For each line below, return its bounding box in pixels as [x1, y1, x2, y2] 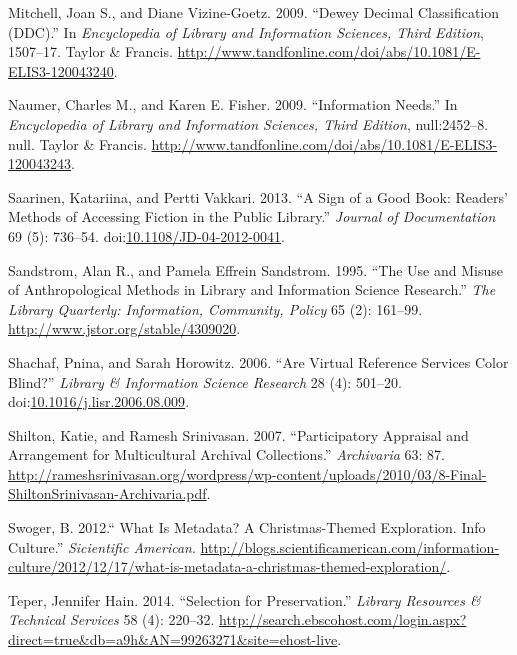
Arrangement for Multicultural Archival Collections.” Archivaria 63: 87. [8, 444, 445, 465]
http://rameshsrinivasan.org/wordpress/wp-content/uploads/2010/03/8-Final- [8, 463, 487, 484]
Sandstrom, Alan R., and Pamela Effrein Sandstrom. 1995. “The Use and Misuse [8, 259, 503, 280]
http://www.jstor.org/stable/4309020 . [8, 318, 241, 339]
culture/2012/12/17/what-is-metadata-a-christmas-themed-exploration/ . [8, 556, 451, 577]
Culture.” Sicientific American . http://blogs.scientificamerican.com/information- [8, 536, 500, 557]
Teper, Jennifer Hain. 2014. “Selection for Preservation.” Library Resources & [8, 589, 481, 610]
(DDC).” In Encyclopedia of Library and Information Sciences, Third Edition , [8, 21, 484, 42]
